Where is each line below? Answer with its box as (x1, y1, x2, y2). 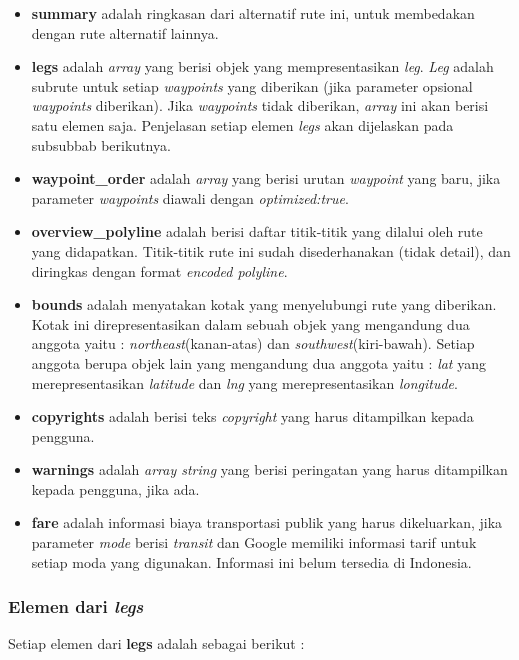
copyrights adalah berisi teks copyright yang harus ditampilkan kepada (31, 406, 474, 427)
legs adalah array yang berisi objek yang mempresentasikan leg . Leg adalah (31, 56, 494, 77)
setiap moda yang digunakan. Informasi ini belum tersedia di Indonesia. (31, 551, 472, 572)
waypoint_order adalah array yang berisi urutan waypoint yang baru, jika (31, 168, 501, 189)
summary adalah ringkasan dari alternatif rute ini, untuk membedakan (31, 3, 475, 23)
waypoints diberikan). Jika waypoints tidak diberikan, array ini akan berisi (31, 95, 489, 116)
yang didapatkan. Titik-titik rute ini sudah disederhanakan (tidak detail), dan (31, 240, 511, 261)
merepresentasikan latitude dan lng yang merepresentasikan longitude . (31, 372, 458, 393)
